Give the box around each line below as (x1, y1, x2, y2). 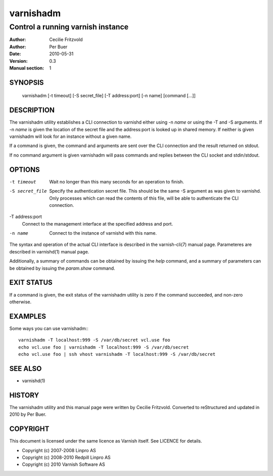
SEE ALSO (9, 364, 42, 373)
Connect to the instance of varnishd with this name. (49, 230, 157, 236)
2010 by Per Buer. (9, 411, 47, 418)
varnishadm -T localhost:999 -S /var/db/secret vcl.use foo (18, 337, 170, 343)
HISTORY (9, 391, 39, 399)
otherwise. (9, 299, 32, 305)
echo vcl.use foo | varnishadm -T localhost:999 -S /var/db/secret (18, 344, 189, 350)
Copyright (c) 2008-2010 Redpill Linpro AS (22, 454, 111, 460)
